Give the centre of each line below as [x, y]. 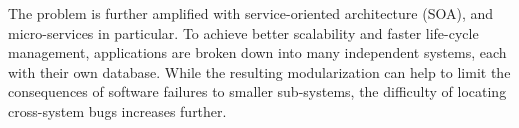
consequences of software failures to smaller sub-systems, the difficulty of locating [257, 91]
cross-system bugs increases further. [117, 110]
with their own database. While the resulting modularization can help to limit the [259, 71]
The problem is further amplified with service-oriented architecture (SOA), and [251, 13]
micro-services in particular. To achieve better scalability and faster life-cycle [243, 32]
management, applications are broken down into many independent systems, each [257, 52]
